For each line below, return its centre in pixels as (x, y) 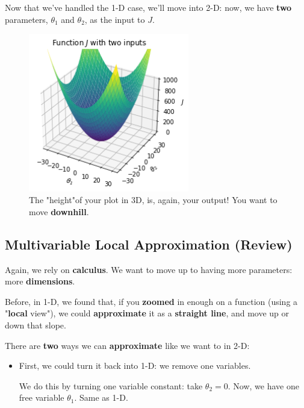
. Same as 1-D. (101, 397)
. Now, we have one (263, 385)
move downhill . (59, 211)
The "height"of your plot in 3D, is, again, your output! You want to (153, 200)
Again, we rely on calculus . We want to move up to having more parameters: (149, 269)
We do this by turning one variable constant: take (111, 385)
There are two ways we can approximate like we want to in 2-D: (127, 345)
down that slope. (36, 325)
